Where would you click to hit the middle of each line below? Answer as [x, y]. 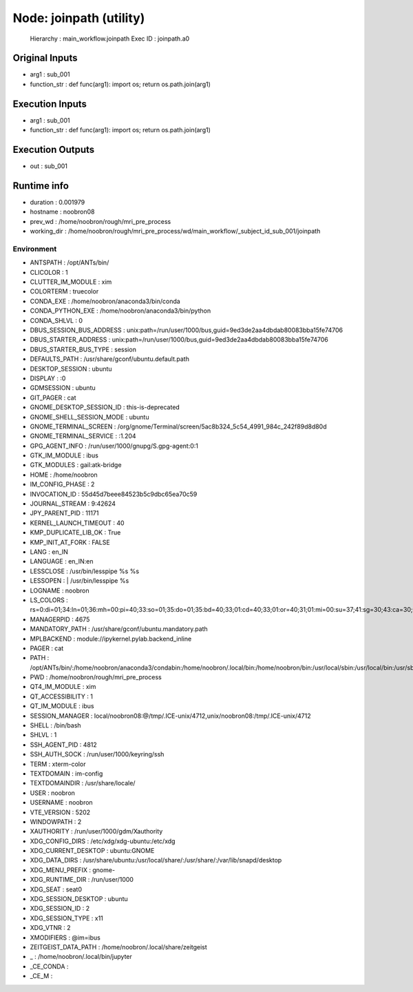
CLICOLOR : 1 [49, 272]
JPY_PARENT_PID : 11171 [64, 513]
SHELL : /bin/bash [56, 725]
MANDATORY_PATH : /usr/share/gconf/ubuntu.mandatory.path [119, 629]
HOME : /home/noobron [64, 475]
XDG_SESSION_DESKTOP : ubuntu [79, 899]
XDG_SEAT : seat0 [56, 889]
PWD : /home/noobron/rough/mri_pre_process [96, 677]
